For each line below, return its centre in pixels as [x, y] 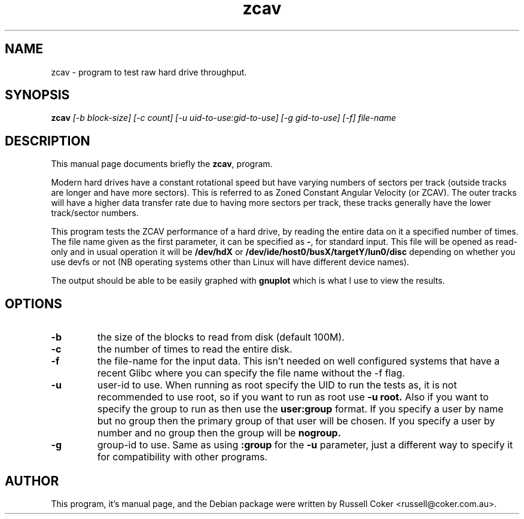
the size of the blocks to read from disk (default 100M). [221, 337]
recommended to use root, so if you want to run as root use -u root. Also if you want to [293, 397]
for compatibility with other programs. [182, 457]
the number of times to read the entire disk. [195, 349]
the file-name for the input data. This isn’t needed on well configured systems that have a [298, 361]
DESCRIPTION [48, 141]
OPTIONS [33, 303]
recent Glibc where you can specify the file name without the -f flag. [251, 373]
